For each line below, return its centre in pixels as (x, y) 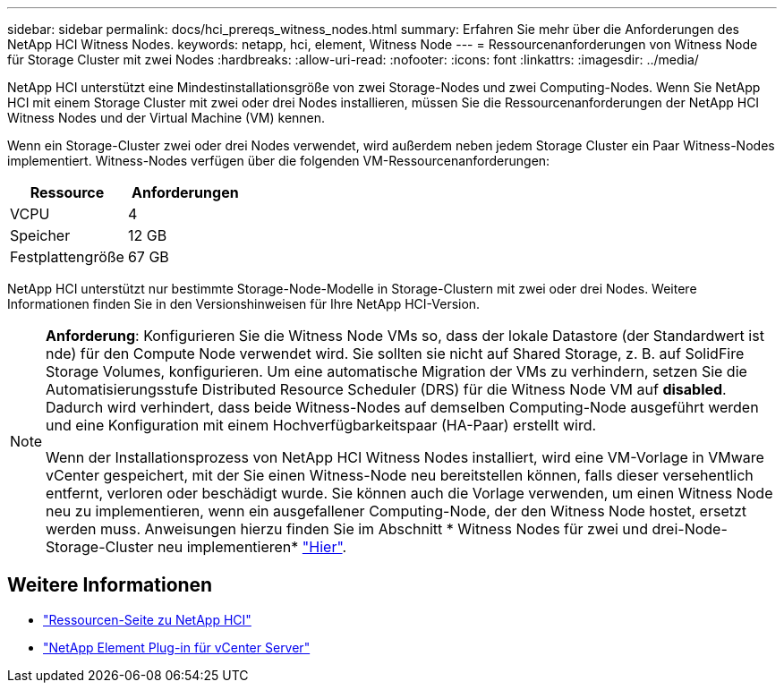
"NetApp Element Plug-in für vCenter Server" (177, 647)
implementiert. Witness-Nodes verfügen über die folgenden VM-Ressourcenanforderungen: (279, 161)
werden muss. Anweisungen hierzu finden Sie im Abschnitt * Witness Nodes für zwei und (347, 529)
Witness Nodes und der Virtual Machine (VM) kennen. (166, 118)
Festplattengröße (67, 257)
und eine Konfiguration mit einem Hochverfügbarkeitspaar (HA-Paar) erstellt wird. (321, 425)
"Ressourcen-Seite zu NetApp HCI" (147, 619)
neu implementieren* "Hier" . (252, 547)
